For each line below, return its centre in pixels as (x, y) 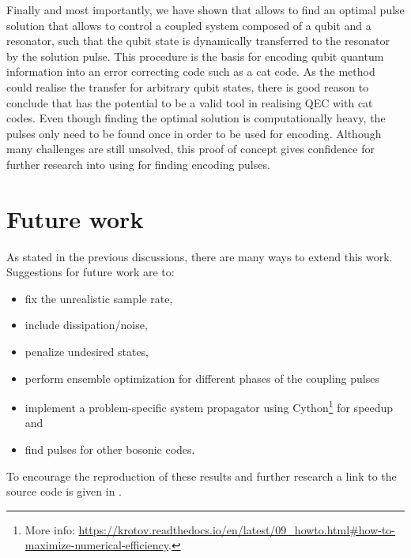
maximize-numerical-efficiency (97, 545)
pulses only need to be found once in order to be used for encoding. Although (194, 133)
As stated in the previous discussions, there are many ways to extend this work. (200, 256)
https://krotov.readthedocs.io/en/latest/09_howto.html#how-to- (237, 529)
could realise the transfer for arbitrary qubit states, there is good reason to (188, 86)
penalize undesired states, (87, 352)
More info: (50, 529)
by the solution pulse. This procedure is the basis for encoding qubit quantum (195, 56)
